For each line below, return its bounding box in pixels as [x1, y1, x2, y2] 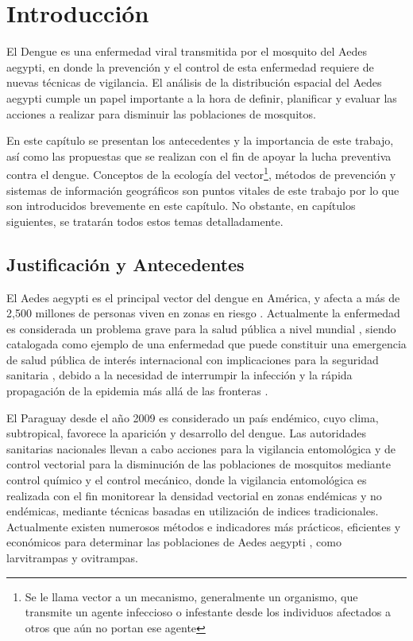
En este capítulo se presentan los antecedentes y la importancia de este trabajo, [6, 132, 394, 149]
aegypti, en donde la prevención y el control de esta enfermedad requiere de [6, 58, 374, 75]
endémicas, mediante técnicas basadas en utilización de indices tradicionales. [6, 503, 379, 519]
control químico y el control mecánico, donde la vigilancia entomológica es [6, 472, 367, 488]
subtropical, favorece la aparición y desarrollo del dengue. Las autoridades [6, 425, 367, 441]
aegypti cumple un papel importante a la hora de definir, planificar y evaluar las [6, 89, 397, 106]
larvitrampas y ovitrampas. [6, 550, 138, 566]
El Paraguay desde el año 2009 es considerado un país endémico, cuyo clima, [6, 409, 379, 425]
